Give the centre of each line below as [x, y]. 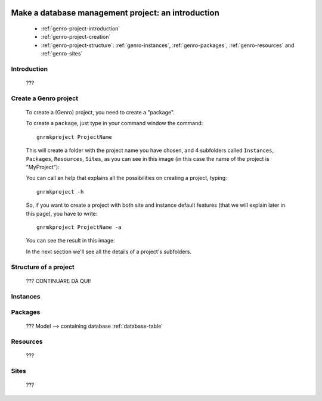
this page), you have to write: [62, 213]
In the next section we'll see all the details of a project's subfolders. [109, 251]
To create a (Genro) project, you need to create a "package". [100, 113]
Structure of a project [43, 267]
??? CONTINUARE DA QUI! [58, 281]
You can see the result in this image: [71, 241]
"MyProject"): [43, 167]
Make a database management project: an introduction [115, 13]
